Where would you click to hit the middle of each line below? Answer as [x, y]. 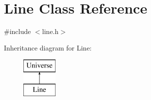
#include [18, 31]
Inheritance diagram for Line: [48, 47]
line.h [50, 31]
